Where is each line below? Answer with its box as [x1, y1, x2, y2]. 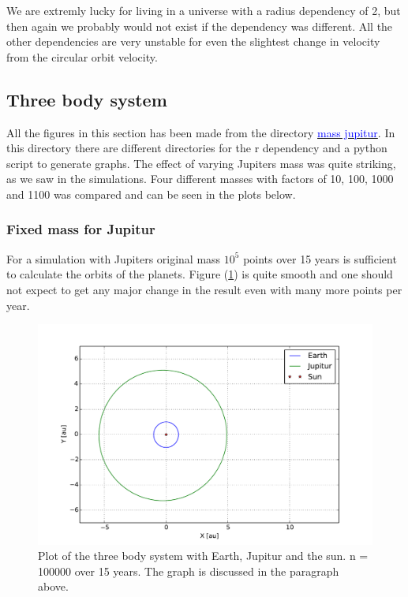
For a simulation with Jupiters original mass [6, 250, 221, 267]
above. [38, 578, 69, 595]
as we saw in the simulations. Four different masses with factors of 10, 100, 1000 [6, 170, 394, 187]
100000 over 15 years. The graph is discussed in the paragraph [38, 562, 339, 579]
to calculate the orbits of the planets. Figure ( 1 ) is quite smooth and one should [6, 266, 393, 282]
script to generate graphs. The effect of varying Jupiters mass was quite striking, [6, 155, 396, 171]
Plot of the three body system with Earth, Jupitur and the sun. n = [38, 547, 369, 564]
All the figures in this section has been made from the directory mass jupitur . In [6, 124, 395, 140]
